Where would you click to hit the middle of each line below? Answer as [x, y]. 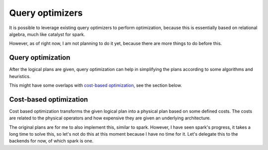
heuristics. [20, 76]
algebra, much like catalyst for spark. [47, 34]
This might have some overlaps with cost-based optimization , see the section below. [96, 85]
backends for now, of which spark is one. [51, 141]
